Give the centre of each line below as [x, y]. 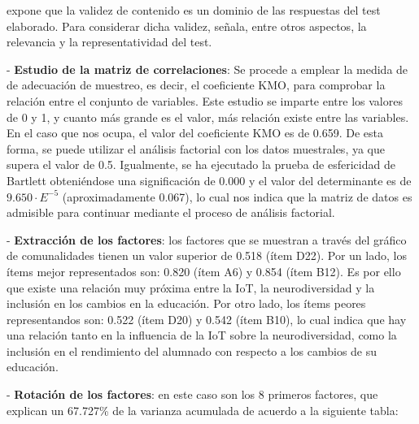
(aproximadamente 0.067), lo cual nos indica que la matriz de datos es [237, 196]
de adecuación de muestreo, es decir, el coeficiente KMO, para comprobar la [196, 85]
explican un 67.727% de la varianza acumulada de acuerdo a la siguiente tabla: [203, 410]
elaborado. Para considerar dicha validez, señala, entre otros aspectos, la [187, 26]
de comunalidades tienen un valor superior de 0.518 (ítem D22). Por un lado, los [207, 255]
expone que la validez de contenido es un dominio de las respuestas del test [194, 10]
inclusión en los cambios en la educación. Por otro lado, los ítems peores [186, 303]
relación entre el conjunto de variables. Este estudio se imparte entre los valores [205, 100]
